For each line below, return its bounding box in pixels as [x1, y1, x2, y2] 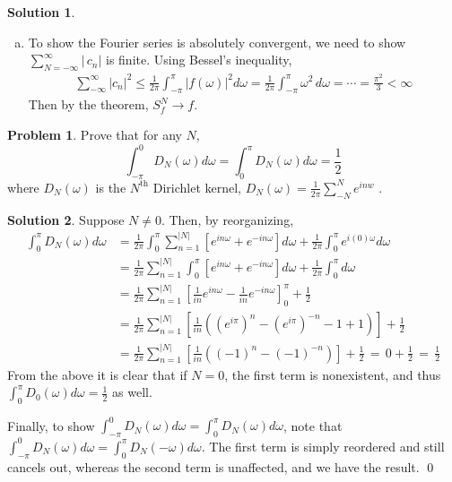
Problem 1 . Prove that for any [7, 125, 182, 143]
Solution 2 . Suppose [7, 210, 125, 228]
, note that [283, 416, 343, 435]
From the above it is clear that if [7, 365, 187, 383]
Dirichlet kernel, [152, 177, 242, 196]
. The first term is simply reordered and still [201, 436, 445, 455]
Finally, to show [7, 416, 95, 435]
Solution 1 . [7, 3, 75, 21]
